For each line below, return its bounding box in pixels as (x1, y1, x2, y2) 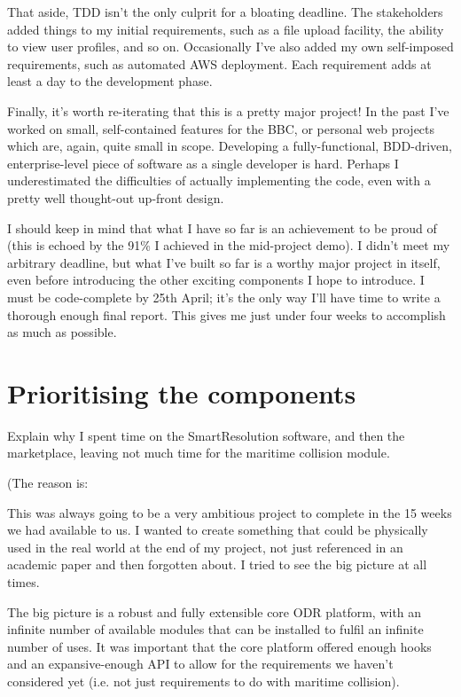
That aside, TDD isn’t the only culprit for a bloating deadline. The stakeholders (7, 3, 443, 20)
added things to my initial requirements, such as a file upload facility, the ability (7, 20, 444, 38)
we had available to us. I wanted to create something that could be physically (7, 521, 428, 539)
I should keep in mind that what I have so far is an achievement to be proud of (7, 218, 437, 237)
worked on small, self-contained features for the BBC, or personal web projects (7, 119, 435, 137)
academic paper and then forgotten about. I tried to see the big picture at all (7, 555, 427, 574)
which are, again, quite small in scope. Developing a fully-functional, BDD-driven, (7, 137, 452, 155)
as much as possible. (7, 323, 117, 341)
